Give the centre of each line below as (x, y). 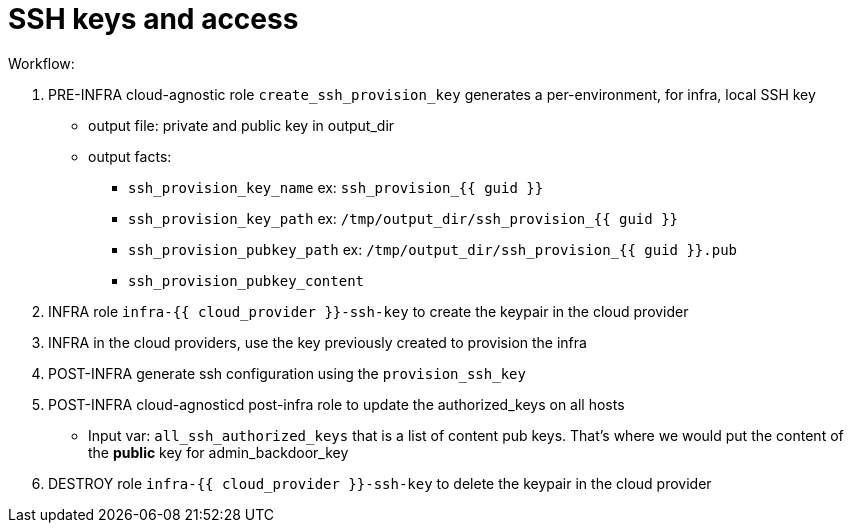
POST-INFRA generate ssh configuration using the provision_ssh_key (287, 373)
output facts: (130, 156)
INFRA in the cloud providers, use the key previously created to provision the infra (317, 342)
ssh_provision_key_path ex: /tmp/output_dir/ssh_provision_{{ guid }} (403, 218)
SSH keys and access (153, 19)
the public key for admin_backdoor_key (218, 452)
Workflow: (41, 63)
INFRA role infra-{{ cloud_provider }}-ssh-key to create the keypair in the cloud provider (368, 311)
